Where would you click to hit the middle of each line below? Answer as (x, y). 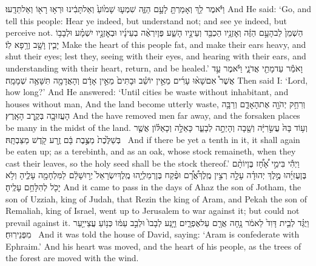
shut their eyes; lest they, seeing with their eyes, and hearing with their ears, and (156, 56)
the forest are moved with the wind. (72, 258)
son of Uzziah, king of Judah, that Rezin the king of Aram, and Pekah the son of (156, 198)
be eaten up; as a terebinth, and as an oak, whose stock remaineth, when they (151, 151)
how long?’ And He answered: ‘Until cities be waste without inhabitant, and (147, 92)
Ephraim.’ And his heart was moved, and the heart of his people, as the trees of (153, 246)
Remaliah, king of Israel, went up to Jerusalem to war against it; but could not (153, 211)
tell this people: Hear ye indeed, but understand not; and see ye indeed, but (146, 20)
